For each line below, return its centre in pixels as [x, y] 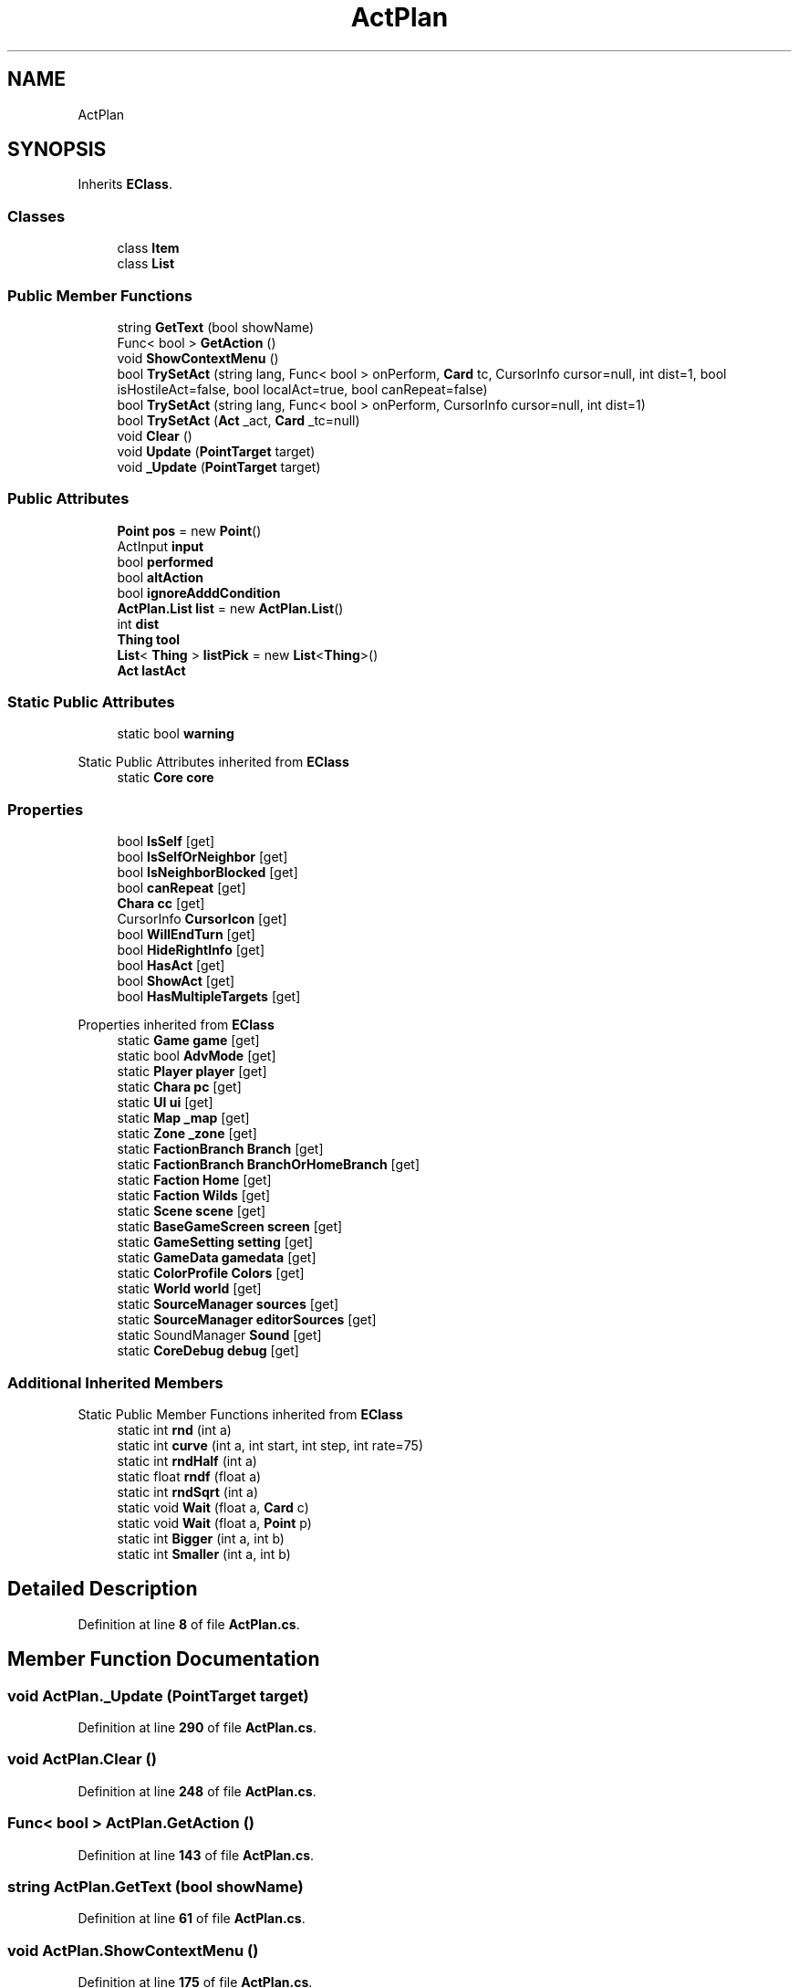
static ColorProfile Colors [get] [211, 1273]
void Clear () [155, 435]
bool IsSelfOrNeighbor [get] [202, 857]
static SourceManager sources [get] [228, 1304]
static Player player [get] [192, 1072]
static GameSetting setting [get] [215, 1242]
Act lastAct [151, 670]
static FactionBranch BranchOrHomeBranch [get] [268, 1165]
